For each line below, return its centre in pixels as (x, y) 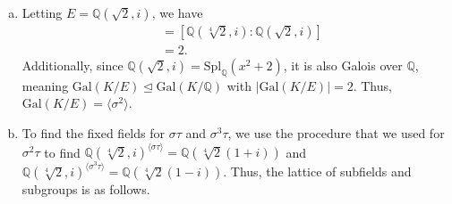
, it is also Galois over (343, 65)
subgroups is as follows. (86, 189)
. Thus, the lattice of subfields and (317, 171)
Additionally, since (72, 65)
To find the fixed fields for (93, 133)
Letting (42, 12)
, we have (177, 12)
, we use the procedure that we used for (336, 133)
